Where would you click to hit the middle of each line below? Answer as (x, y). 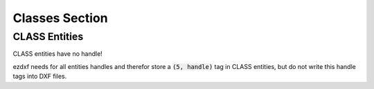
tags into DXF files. (40, 77)
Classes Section (60, 18)
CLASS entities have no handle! (58, 54)
